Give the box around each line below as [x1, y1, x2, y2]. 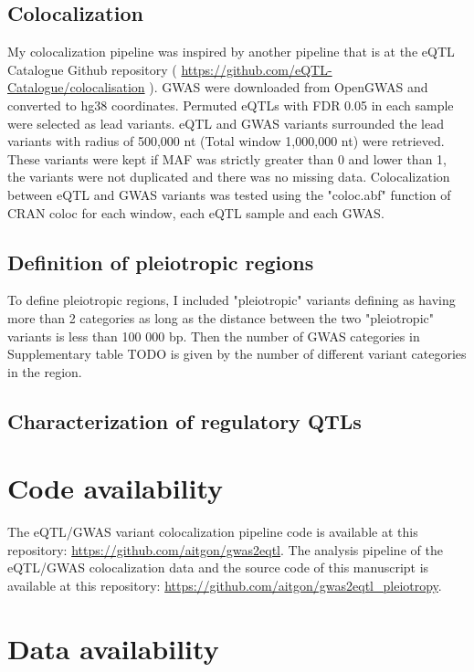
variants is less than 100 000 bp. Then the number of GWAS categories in [7, 326, 420, 345]
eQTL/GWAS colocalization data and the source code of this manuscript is [7, 558, 429, 577]
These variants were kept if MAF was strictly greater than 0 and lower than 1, [7, 149, 447, 168]
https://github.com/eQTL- [181, 59, 332, 79]
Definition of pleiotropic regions [7, 247, 314, 276]
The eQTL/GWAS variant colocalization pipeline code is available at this [7, 522, 418, 541]
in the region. [7, 362, 82, 381]
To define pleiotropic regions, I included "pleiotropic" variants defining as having [7, 290, 456, 310]
